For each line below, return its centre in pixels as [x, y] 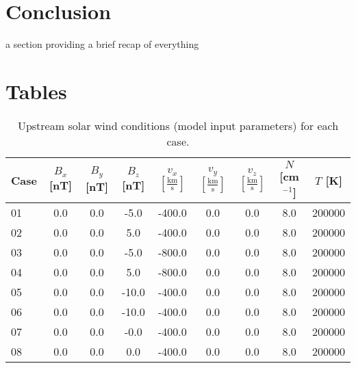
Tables [36, 91]
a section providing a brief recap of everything [102, 44]
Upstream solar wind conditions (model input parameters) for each [178, 125]
